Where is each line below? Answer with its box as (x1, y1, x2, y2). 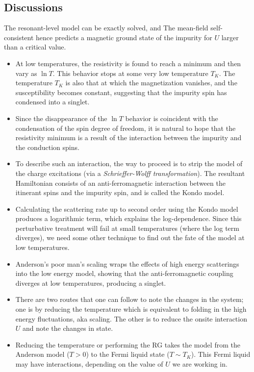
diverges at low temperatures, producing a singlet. (15, 277, 166, 288)
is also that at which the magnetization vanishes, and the (65, 77, 237, 88)
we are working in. (172, 359, 228, 369)
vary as (15, 68, 37, 78)
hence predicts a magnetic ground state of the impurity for (36, 32, 212, 42)
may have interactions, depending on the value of (15, 359, 163, 369)
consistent (4, 32, 34, 42)
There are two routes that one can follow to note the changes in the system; (15, 294, 244, 304)
